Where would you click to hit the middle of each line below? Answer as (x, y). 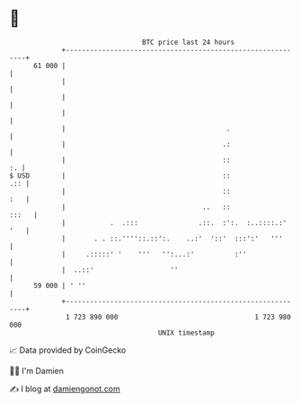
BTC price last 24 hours (189, 42)
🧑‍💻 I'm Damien (37, 371)
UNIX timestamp (186, 333)
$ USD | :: (120, 175)
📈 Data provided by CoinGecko (68, 350)
